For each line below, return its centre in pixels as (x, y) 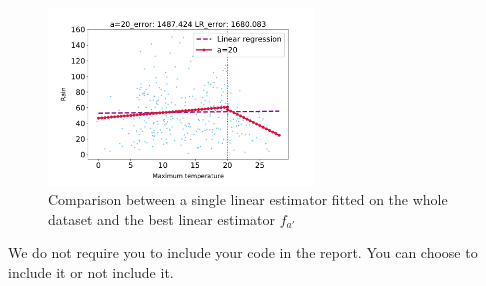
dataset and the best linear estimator (162, 218)
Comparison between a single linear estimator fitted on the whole (248, 199)
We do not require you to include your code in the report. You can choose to (243, 252)
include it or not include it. (91, 271)
